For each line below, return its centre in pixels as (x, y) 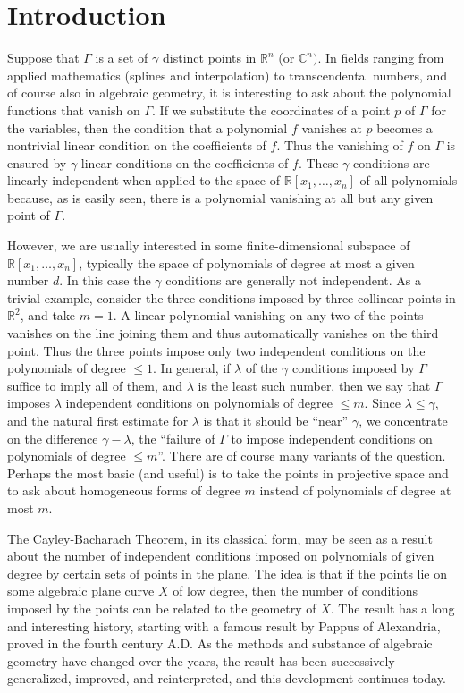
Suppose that (43, 58)
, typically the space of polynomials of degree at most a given (247, 262)
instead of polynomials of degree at (355, 490)
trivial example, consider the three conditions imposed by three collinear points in (232, 297)
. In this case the (105, 280)
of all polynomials (409, 180)
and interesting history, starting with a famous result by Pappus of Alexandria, (224, 625)
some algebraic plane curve (81, 591)
